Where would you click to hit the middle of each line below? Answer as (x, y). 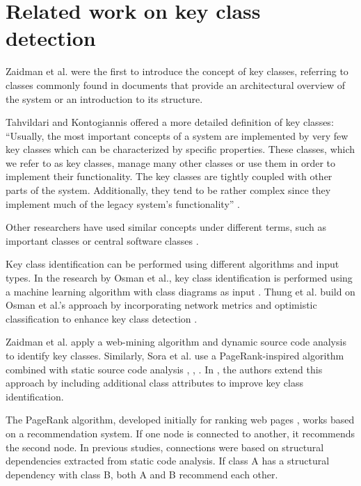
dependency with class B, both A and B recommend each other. (142, 474)
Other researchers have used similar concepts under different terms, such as (166, 227)
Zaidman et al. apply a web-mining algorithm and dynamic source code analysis (176, 342)
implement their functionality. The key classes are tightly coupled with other (169, 176)
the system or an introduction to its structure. (104, 98)
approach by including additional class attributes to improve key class (154, 383)
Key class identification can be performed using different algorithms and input (173, 264)
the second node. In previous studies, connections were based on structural (165, 447)
